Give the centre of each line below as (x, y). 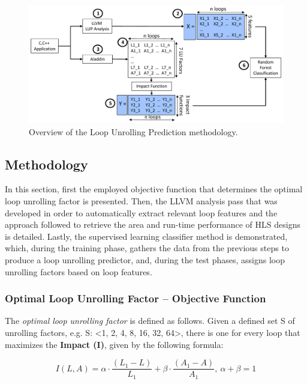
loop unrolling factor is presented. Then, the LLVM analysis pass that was (141, 201)
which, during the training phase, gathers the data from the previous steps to (147, 248)
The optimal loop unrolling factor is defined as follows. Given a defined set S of (150, 321)
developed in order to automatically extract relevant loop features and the (141, 212)
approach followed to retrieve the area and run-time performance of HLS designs (153, 224)
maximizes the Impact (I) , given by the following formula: (114, 344)
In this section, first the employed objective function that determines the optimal (154, 189)
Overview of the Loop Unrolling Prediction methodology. (133, 131)
